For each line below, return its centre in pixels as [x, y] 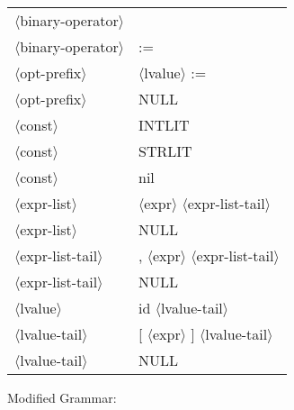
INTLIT [164, 125]
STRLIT [165, 151]
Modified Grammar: [62, 397]
